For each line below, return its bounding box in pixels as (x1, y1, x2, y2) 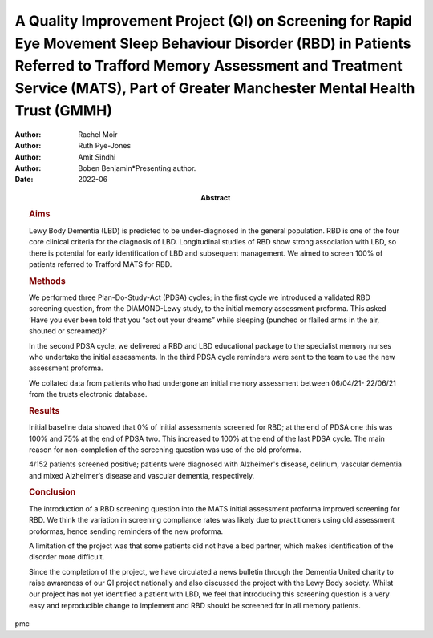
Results (29, 405, 60, 416)
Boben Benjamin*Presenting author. (78, 163, 196, 172)
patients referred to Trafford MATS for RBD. (29, 259, 172, 269)
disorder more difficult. (29, 552, 105, 562)
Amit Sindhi (78, 152, 116, 162)
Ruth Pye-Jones (78, 141, 132, 151)
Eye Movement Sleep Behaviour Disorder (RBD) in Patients (14, 34, 411, 52)
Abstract (200, 192, 231, 202)
